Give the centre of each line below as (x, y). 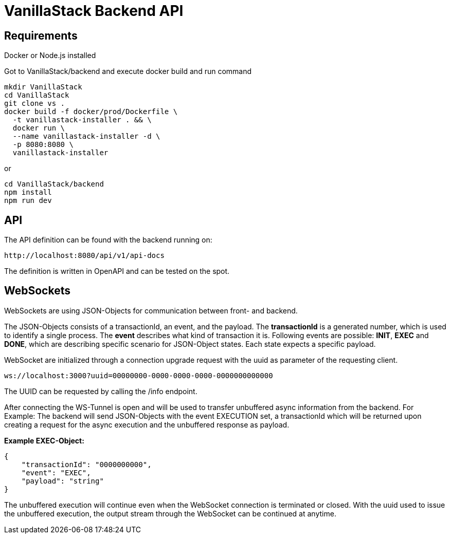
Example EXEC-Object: (44, 440)
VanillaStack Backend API (94, 11)
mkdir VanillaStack (43, 87)
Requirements (41, 35)
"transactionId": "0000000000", (86, 464)
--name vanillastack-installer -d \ (86, 136)
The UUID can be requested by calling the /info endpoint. (101, 391)
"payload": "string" (62, 481)
